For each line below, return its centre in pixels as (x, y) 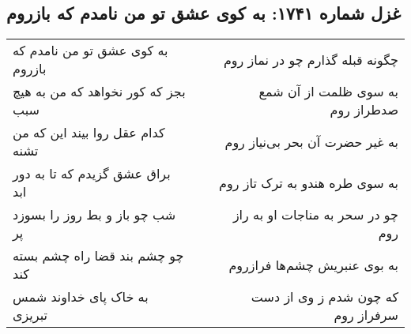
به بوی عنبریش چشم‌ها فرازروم (313, 265)
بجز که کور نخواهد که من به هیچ (99, 92)
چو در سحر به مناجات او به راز (315, 215)
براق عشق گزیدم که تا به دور (92, 174)
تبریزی (30, 315)
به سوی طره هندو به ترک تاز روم (309, 182)
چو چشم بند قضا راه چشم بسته (98, 256)
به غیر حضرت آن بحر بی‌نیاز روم (311, 141)
